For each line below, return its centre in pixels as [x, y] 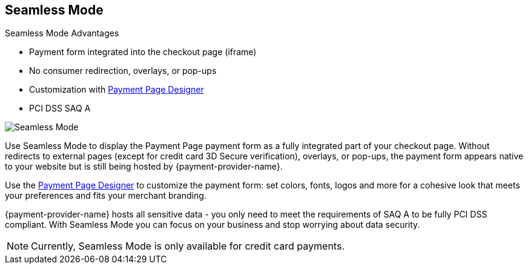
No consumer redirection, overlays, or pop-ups [123, 71]
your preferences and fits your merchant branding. [106, 196]
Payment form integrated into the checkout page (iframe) [143, 52]
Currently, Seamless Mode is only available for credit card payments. [188, 246]
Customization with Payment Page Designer [117, 90]
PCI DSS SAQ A [60, 108]
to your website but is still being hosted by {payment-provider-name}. [144, 167]
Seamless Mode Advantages [62, 33]
